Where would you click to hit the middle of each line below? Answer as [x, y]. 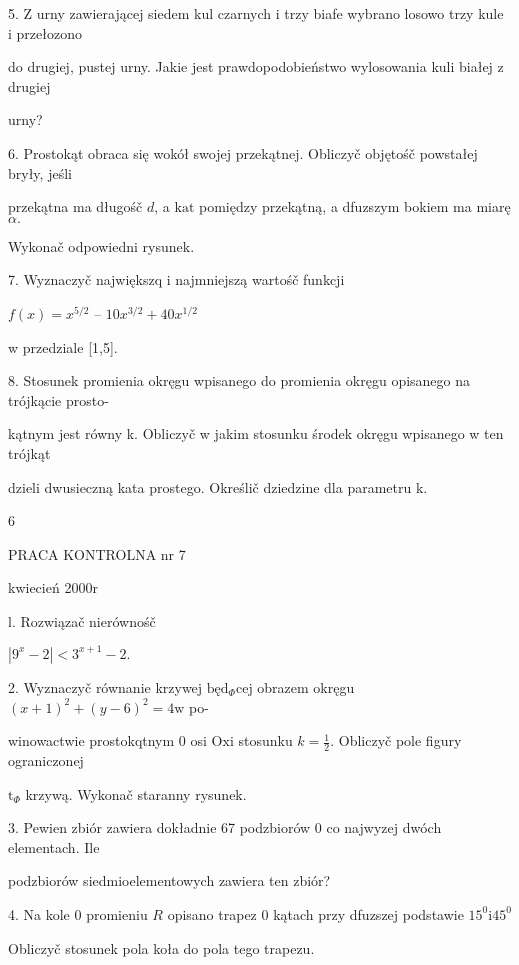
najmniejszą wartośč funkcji [260, 279]
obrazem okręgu [306, 686]
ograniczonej [46, 759]
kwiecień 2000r [53, 587]
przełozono [49, 32]
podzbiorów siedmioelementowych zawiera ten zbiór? [169, 880]
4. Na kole [39, 913]
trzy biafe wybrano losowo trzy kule [394, 13]
